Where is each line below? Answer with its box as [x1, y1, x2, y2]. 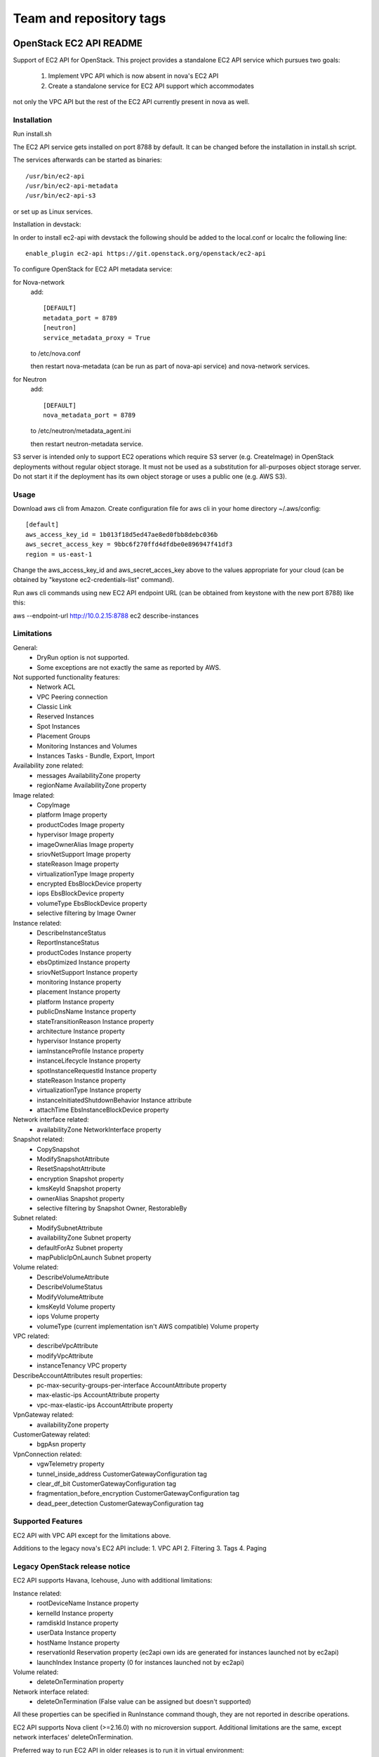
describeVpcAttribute [36, 1342, 98, 1350]
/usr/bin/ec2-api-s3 [25, 192, 96, 200]
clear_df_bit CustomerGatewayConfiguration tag [36, 1479, 177, 1488]
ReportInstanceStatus [36, 938, 100, 947]
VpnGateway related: [13, 1411, 74, 1419]
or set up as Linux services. [13, 207, 93, 216]
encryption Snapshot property [36, 1174, 124, 1183]
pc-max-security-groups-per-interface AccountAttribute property [36, 1381, 227, 1389]
